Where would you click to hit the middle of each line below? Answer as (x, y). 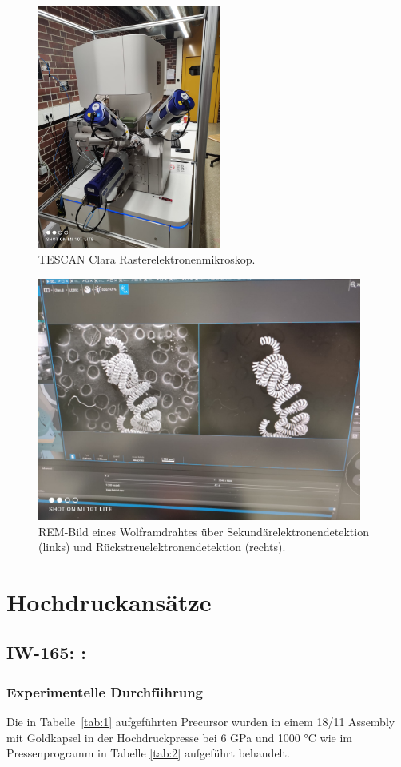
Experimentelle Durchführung (105, 691)
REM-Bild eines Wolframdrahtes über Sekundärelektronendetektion (204, 531)
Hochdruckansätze (109, 601)
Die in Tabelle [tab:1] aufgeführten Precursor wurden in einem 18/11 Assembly (201, 722)
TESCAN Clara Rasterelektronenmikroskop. (147, 258)
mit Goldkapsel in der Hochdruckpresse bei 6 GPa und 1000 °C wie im (179, 737)
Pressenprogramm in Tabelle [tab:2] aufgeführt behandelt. (148, 753)
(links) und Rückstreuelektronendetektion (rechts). (162, 547)
